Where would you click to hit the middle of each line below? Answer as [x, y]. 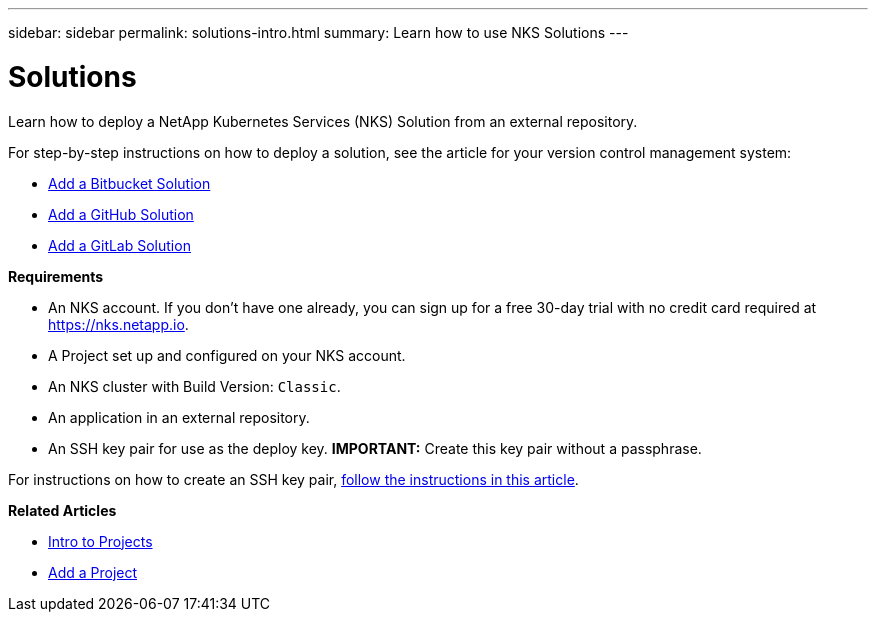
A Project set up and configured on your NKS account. [227, 355]
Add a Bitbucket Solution [129, 183]
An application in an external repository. [179, 417]
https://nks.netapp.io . [118, 324]
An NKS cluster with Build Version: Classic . [194, 386]
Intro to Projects [100, 541]
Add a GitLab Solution [119, 245]
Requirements [56, 276]
